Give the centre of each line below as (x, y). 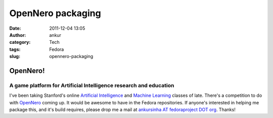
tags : (15, 49)
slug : (15, 56)
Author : (18, 35)
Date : (15, 28)
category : (20, 42)
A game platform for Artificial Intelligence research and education (92, 85)
